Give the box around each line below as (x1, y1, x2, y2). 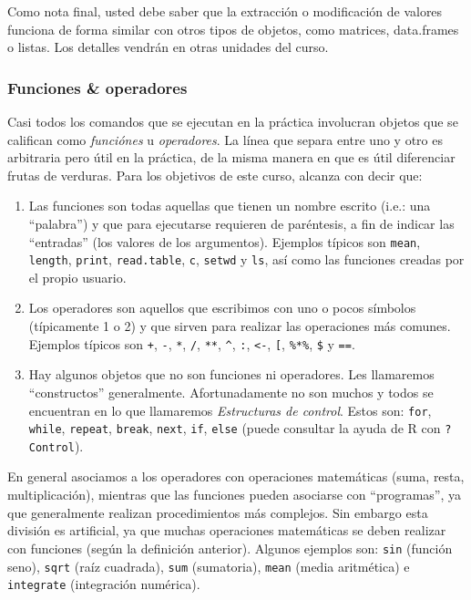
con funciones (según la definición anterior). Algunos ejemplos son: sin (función (7, 538, 453, 557)
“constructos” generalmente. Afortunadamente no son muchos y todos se (28, 382, 434, 401)
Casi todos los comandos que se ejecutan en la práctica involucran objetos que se (7, 112, 458, 130)
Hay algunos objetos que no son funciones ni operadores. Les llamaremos (28, 365, 435, 384)
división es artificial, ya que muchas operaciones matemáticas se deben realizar (7, 521, 446, 540)
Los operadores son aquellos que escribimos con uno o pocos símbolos (28, 298, 416, 317)
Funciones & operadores (7, 76, 188, 98)
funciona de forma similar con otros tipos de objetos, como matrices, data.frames (7, 19, 459, 38)
